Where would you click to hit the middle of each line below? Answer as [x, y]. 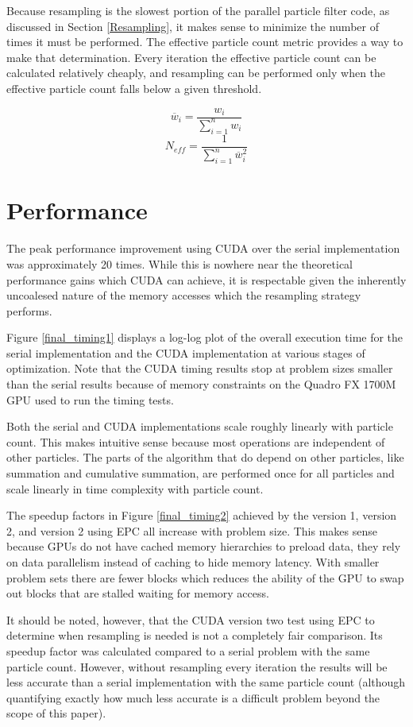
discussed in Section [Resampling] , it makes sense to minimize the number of [193, 26]
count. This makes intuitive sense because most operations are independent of [196, 441]
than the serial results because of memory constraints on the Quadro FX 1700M [201, 384]
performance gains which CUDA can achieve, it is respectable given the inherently [206, 279]
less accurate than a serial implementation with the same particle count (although [206, 682]
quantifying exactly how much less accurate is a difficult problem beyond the [193, 697]
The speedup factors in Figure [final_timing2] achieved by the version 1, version [202, 515]
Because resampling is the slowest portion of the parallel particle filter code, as [198, 10]
